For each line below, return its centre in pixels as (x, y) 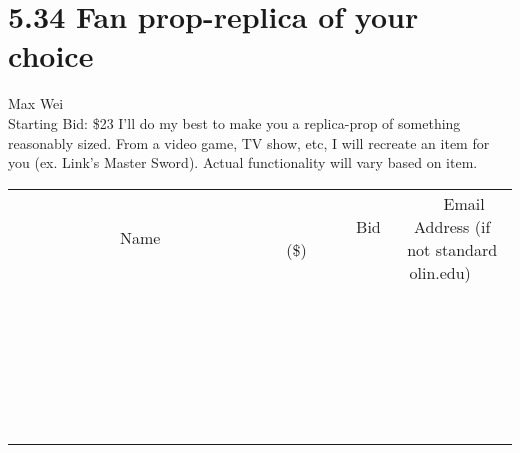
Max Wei (36, 103)
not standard (452, 249)
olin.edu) (440, 272)
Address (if (452, 226)
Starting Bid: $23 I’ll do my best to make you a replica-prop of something (234, 122)
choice (51, 55)
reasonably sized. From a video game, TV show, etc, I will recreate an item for (249, 142)
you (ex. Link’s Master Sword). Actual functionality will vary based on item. (243, 162)
